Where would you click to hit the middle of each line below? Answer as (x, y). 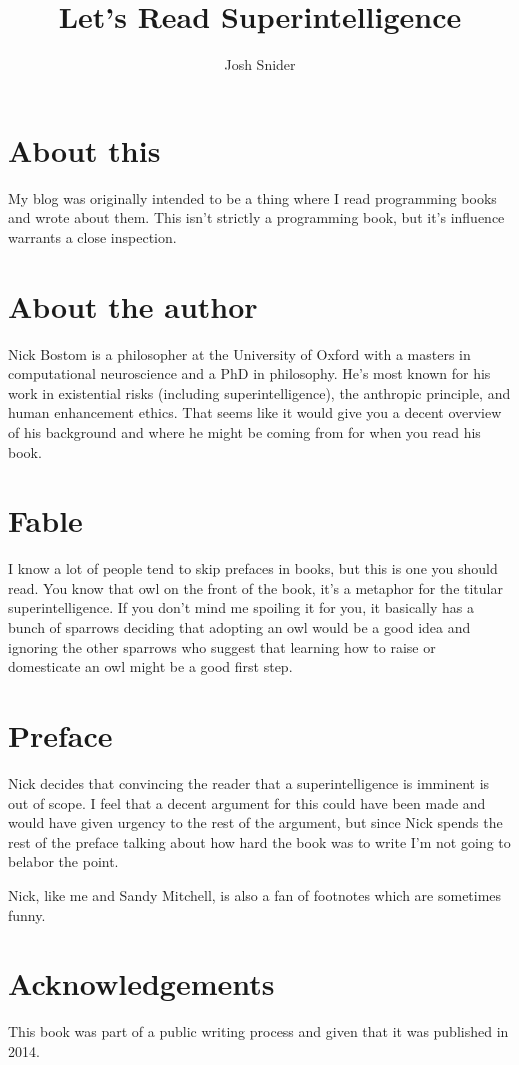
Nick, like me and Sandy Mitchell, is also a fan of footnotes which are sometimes (255, 894)
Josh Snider (260, 64)
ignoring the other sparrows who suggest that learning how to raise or (222, 646)
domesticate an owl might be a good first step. (150, 666)
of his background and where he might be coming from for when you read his (244, 431)
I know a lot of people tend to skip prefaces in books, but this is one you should (253, 568)
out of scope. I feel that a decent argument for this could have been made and (247, 802)
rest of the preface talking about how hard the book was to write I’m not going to (259, 841)
